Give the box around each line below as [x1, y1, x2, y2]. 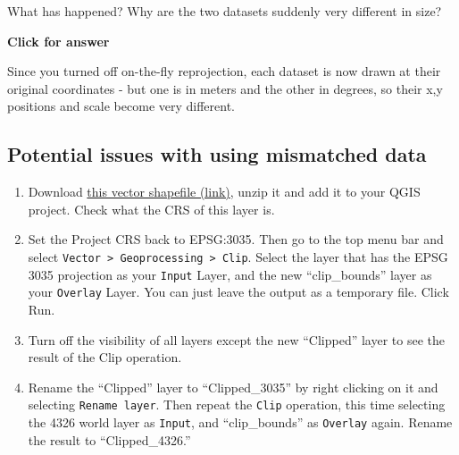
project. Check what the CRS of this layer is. [28, 199, 275, 218]
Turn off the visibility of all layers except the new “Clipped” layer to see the [28, 330, 445, 349]
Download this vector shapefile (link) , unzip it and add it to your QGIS [28, 182, 421, 201]
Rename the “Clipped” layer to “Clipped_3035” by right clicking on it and [28, 377, 438, 396]
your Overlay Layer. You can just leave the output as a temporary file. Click [28, 282, 449, 301]
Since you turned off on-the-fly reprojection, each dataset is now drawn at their [7, 62, 441, 80]
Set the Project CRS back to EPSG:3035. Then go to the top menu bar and [28, 230, 444, 249]
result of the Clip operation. [28, 348, 182, 367]
